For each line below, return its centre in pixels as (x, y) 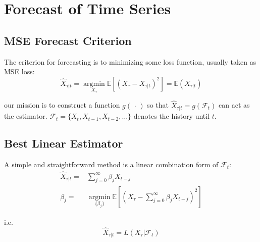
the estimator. (26, 116)
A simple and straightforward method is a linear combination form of (111, 164)
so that (158, 105)
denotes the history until (172, 116)
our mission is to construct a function (62, 105)
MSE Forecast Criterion (68, 40)
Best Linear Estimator (64, 143)
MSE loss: (19, 71)
